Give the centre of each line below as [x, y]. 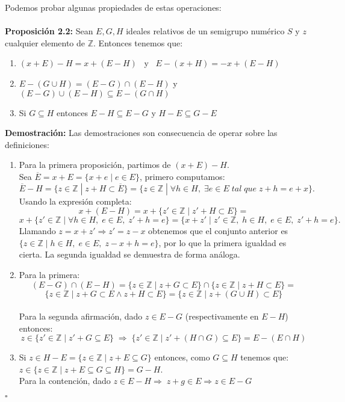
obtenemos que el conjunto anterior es [218, 231]
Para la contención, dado [65, 381]
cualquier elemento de [45, 42]
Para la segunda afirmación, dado [81, 316]
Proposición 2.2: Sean [49, 31]
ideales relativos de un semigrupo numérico [205, 31]
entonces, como [182, 357]
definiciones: [27, 144]
